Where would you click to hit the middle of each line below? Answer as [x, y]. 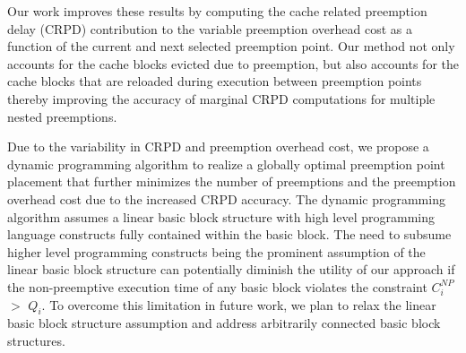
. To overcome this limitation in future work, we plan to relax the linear [239, 304]
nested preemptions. [62, 116]
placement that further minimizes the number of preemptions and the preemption [232, 181]
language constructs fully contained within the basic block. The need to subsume [229, 234]
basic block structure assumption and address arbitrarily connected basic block [224, 323]
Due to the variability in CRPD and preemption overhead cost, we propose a [218, 146]
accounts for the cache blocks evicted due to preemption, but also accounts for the [233, 63]
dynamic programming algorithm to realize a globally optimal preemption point [226, 164]
